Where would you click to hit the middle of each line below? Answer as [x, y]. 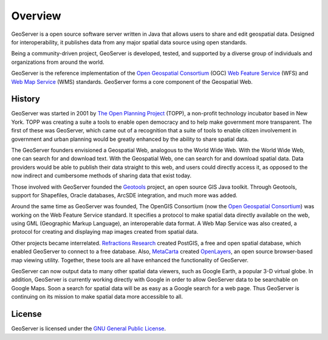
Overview [36, 16]
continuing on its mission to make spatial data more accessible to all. [97, 297]
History [26, 99]
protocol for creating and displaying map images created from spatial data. [105, 232]
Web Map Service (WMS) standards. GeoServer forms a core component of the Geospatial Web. [132, 81]
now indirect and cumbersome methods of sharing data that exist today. [101, 175]
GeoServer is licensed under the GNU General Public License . [89, 328]
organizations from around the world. [58, 62]
